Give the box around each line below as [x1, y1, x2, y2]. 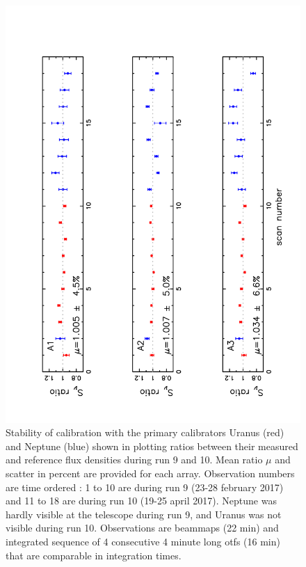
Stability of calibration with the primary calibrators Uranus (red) [6, 425, 284, 440]
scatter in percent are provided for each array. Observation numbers [6, 466, 295, 481]
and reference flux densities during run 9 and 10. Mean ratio [6, 452, 263, 467]
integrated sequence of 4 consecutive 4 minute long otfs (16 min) [6, 534, 280, 549]
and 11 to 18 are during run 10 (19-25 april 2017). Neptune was [6, 493, 277, 508]
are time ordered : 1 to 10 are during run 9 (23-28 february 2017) [6, 479, 284, 494]
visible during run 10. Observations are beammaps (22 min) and [6, 520, 279, 535]
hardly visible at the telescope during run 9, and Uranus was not [6, 506, 282, 521]
